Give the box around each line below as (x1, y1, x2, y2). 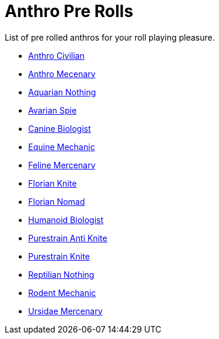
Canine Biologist (28, 123, 91, 134)
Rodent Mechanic (28, 287, 96, 298)
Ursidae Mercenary (28, 305, 103, 316)
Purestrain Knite (28, 251, 90, 261)
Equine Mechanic (28, 141, 95, 152)
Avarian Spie (28, 105, 77, 115)
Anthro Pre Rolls (5, 1, 133, 21)
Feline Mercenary (28, 159, 96, 170)
